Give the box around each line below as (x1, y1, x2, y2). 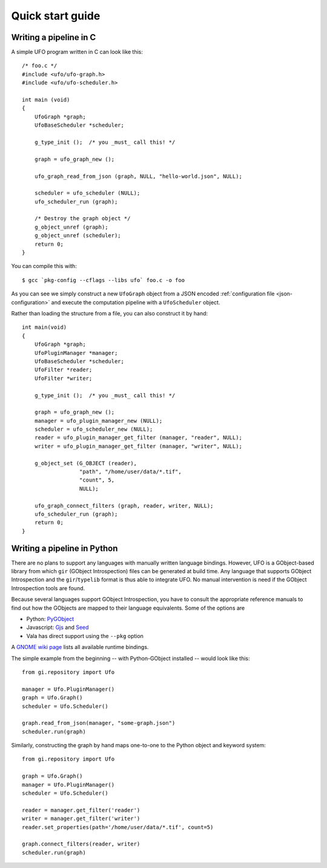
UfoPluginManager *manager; (34, 349, 118, 356)
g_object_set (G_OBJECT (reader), (34, 460, 137, 466)
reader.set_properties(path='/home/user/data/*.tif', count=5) (22, 824, 214, 830)
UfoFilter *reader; (34, 366, 93, 373)
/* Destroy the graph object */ (34, 215, 131, 222)
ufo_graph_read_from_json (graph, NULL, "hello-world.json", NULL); (34, 173, 242, 180)
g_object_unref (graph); (34, 223, 108, 230)
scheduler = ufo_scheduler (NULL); (34, 190, 140, 197)
